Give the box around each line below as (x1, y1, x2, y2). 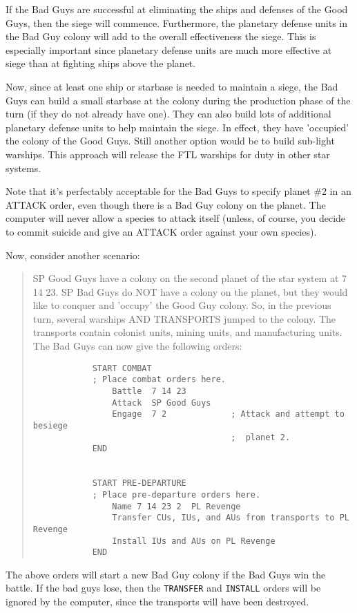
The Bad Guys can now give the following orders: (32, 339, 242, 353)
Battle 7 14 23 (112, 386, 186, 396)
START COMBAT (92, 363, 152, 373)
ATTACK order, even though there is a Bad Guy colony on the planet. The (6, 197, 326, 211)
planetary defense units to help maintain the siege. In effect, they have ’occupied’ (6, 120, 349, 134)
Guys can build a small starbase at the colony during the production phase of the (6, 93, 351, 107)
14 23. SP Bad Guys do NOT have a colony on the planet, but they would (32, 284, 348, 299)
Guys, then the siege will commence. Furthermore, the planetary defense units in (6, 15, 348, 30)
